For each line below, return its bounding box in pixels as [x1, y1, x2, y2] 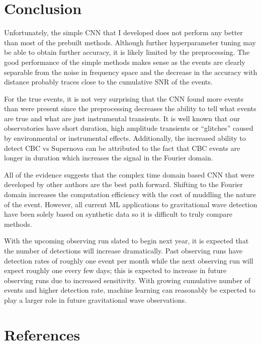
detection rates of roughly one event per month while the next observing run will [4, 255, 253, 266]
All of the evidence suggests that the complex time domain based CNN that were [4, 169, 254, 180]
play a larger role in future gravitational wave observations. [4, 294, 187, 305]
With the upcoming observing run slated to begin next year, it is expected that [4, 235, 249, 246]
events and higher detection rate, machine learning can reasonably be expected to [4, 285, 255, 295]
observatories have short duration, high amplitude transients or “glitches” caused [4, 123, 253, 133]
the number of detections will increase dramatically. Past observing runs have [4, 245, 243, 255]
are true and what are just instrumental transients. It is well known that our [4, 113, 240, 123]
